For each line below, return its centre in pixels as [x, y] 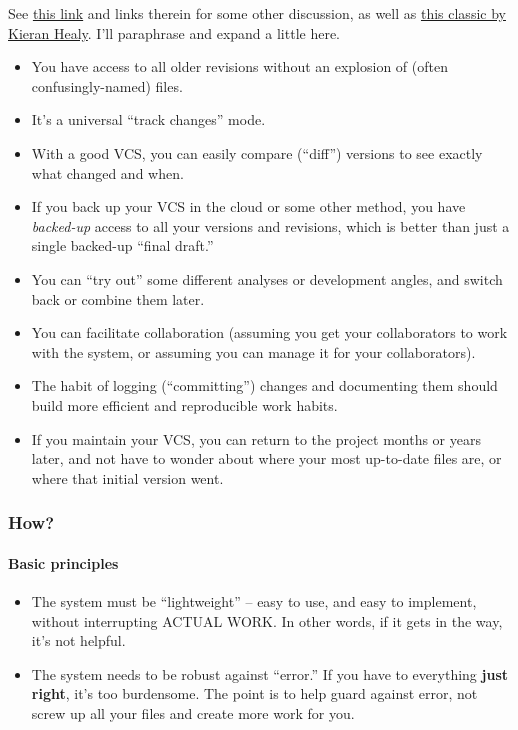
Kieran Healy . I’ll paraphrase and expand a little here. [174, 32]
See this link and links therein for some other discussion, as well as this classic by [257, 13]
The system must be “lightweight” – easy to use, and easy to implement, [254, 600]
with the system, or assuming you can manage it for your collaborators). [253, 351]
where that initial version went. [127, 477]
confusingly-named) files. [107, 85]
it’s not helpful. [78, 640]
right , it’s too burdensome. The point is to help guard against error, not [254, 693]
